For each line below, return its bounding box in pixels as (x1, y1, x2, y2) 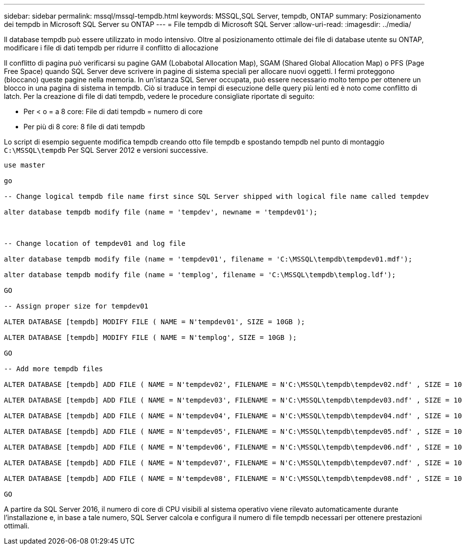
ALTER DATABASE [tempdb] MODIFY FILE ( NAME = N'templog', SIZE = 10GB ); (4, 334, 297, 341)
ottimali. (4, 522, 29, 530)
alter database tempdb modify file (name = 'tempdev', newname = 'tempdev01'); (4, 208, 318, 216)
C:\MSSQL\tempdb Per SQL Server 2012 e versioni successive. (4, 146, 208, 154)
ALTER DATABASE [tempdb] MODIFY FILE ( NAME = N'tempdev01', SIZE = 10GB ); (4, 318, 305, 326)
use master (4, 161, 46, 169)
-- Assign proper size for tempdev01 (4, 302, 149, 310)
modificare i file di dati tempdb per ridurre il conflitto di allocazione (4, 44, 219, 52)
